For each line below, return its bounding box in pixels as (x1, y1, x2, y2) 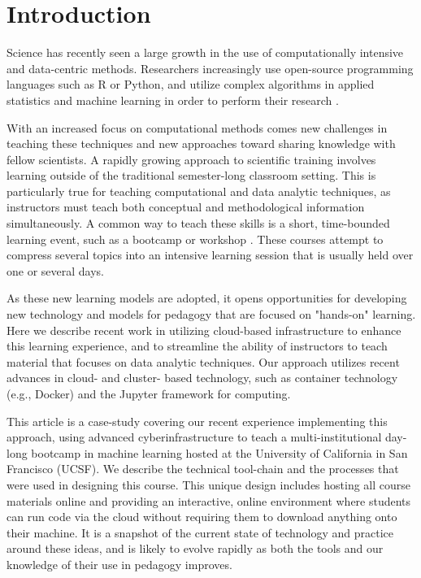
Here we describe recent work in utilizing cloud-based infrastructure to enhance (7, 321, 401, 338)
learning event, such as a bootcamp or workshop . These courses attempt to (7, 230, 384, 247)
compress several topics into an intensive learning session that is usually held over (7, 246, 414, 263)
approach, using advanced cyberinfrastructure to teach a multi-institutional (7, 428, 382, 445)
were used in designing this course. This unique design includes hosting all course (7, 476, 411, 493)
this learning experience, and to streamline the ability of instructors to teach (7, 337, 388, 354)
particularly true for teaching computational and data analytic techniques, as (7, 182, 391, 199)
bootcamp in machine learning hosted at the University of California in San (31, 444, 408, 461)
